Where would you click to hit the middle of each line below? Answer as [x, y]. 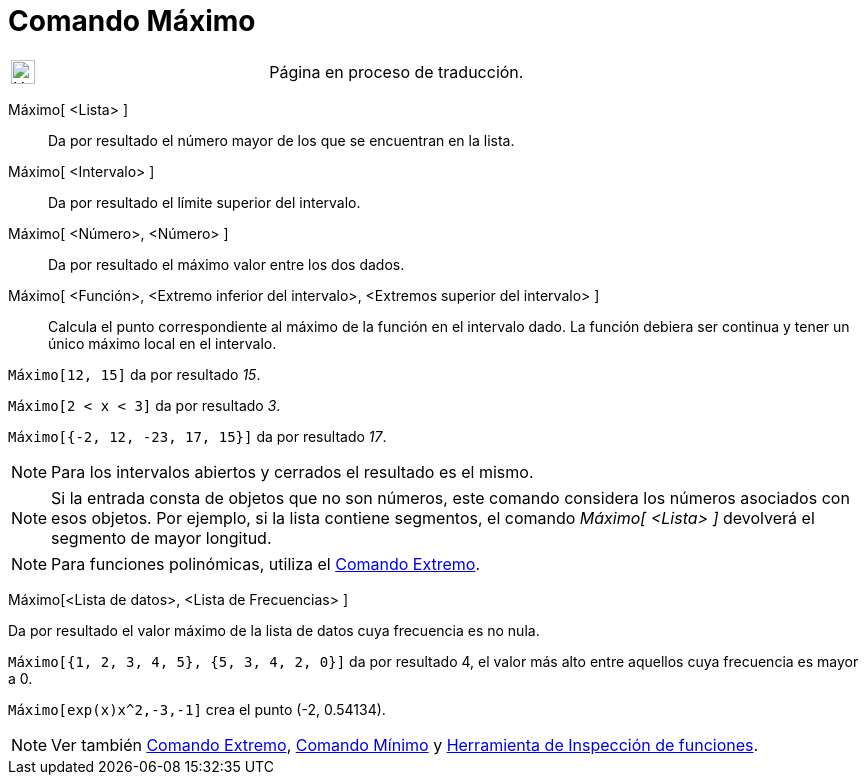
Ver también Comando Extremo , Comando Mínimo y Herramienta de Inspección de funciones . [405, 744]
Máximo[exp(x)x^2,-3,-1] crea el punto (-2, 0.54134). [197, 709]
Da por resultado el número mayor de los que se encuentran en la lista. [281, 140]
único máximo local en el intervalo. [162, 343]
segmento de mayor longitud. [161, 537]
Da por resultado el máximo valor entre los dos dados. [226, 264]
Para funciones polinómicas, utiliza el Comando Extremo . [266, 563]
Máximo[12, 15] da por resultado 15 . [134, 374]
